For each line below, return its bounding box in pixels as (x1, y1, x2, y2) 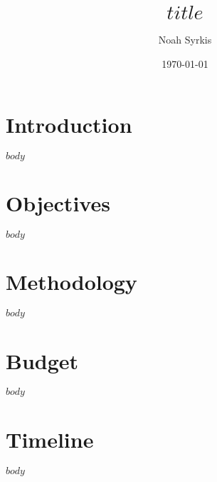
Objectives (6, 189, 110, 218)
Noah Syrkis (158, 31, 212, 46)
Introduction (6, 110, 132, 139)
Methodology (6, 267, 137, 296)
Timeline (6, 424, 94, 453)
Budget (6, 346, 79, 375)
